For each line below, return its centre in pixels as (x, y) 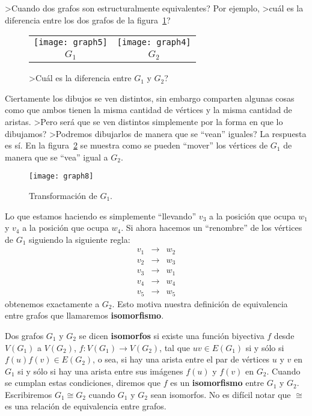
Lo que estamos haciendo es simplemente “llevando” (101, 216)
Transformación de (63, 195)
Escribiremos (29, 394)
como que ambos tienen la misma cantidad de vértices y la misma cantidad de (148, 110)
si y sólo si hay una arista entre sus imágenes (100, 371)
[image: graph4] (154, 42)
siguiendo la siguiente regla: (80, 239)
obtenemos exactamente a (52, 303)
